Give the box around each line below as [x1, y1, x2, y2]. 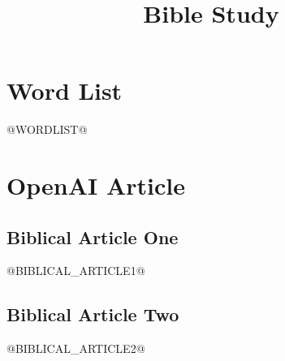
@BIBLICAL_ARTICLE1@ [6, 262, 145, 279]
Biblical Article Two [6, 302, 179, 327]
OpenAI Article [6, 169, 185, 202]
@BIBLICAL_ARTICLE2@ [6, 340, 145, 357]
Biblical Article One [6, 224, 179, 249]
